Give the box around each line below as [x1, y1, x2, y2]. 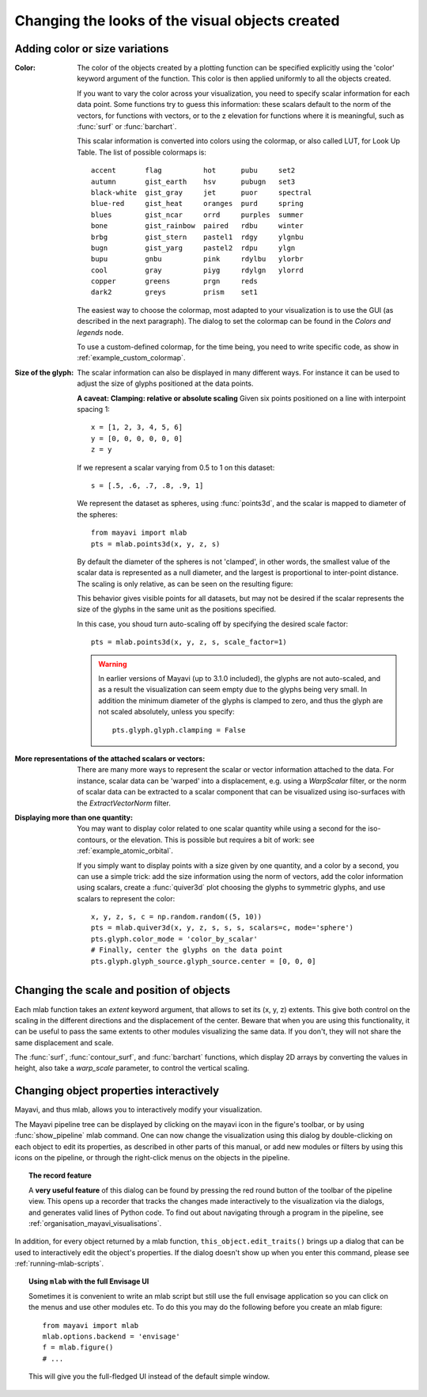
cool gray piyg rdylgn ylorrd [91, 265, 304, 275]
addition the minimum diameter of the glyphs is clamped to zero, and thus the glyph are [98, 695, 384, 705]
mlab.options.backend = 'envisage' [42, 1332, 181, 1342]
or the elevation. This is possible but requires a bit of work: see [109, 835, 316, 844]
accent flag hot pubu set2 [91, 166, 296, 175]
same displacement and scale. [14, 1037, 114, 1047]
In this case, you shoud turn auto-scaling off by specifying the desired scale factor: [77, 619, 349, 629]
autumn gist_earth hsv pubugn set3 [91, 177, 296, 186]
